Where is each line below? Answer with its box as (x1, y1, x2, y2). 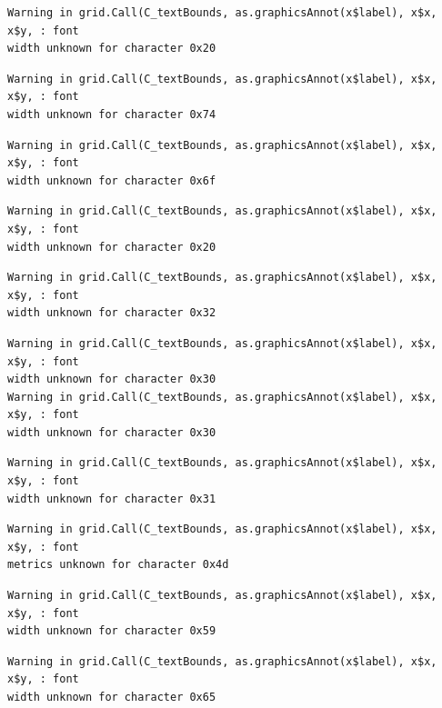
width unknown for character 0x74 (7, 107, 216, 121)
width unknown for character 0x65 (7, 691, 216, 703)
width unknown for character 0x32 (7, 306, 216, 320)
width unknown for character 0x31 (7, 492, 216, 505)
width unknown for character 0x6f (7, 174, 216, 187)
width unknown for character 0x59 (7, 624, 216, 638)
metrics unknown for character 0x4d (7, 558, 229, 572)
